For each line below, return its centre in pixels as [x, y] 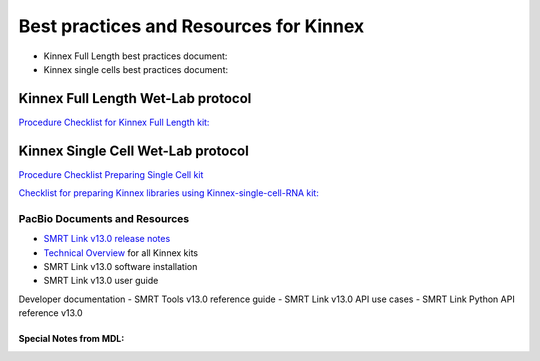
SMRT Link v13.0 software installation [120, 267]
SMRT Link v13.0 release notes [107, 239]
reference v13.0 [51, 313]
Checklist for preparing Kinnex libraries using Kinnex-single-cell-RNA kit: [168, 193]
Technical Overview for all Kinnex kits [121, 252]
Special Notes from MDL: [71, 339]
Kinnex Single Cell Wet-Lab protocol [133, 150]
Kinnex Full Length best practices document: [135, 56]
